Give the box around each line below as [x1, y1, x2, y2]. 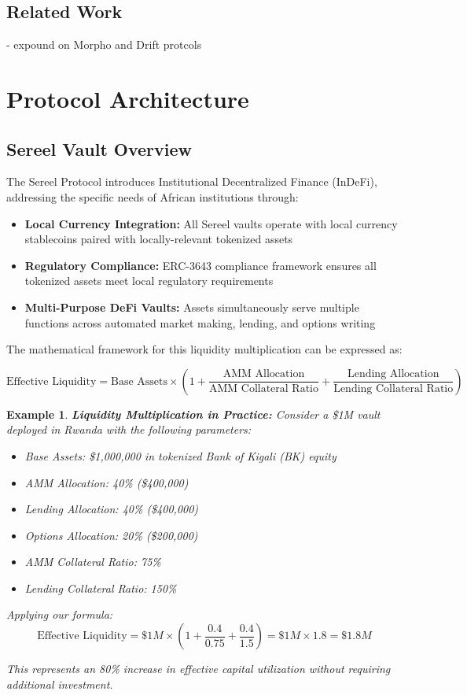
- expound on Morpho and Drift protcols [6, 36, 202, 53]
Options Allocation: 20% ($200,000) [24, 527, 198, 543]
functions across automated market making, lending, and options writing [24, 314, 376, 331]
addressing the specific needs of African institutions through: [6, 188, 299, 205]
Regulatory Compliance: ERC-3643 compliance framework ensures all [24, 257, 377, 273]
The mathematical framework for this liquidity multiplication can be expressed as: [6, 341, 403, 357]
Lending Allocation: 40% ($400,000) [24, 501, 199, 517]
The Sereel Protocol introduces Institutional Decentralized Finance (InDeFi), [6, 173, 377, 190]
